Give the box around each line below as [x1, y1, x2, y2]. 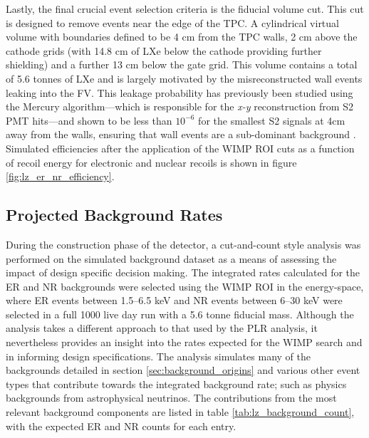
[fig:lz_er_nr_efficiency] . [6, 169, 115, 184]
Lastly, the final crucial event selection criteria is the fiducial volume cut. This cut [6, 1, 364, 16]
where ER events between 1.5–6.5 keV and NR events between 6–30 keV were [6, 293, 343, 308]
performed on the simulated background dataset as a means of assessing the [6, 251, 337, 266]
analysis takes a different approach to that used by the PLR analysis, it [6, 320, 318, 335]
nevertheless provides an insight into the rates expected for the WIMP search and [6, 335, 363, 350]
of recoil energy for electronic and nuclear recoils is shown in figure [6, 155, 297, 170]
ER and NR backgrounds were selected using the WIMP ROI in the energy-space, [6, 278, 364, 293]
